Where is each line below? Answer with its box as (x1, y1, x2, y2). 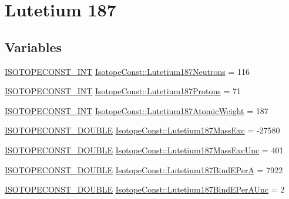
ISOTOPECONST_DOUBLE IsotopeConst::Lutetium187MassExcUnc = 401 (5, 143, 284, 156)
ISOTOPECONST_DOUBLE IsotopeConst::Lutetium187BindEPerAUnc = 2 (5, 183, 285, 195)
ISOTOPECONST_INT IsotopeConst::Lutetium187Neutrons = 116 (5, 65, 250, 77)
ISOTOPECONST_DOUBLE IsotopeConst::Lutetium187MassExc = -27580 (5, 124, 280, 136)
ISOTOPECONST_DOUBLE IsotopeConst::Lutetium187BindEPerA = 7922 (5, 163, 283, 176)
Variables (5, 37, 62, 56)
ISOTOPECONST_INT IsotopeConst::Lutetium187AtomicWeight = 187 (5, 104, 268, 116)
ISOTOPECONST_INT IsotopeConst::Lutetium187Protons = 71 (5, 85, 241, 97)
